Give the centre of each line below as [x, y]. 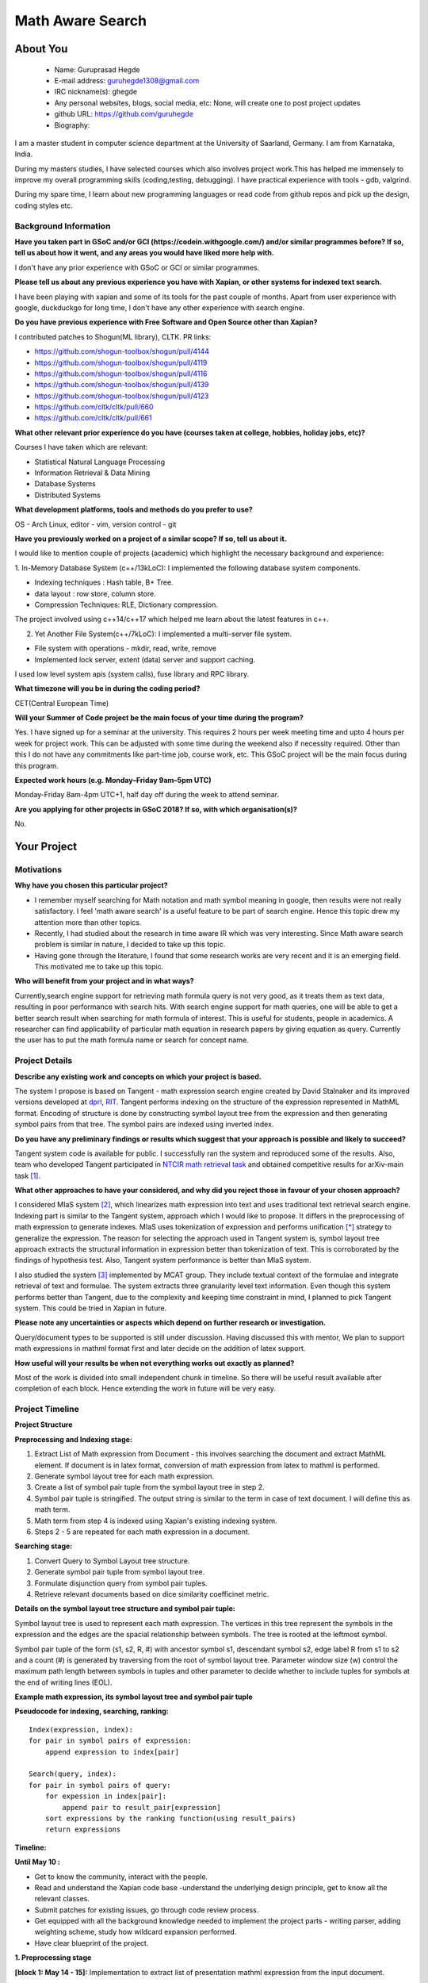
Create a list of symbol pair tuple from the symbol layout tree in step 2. [149, 1487]
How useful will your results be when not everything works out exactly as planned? [155, 1363]
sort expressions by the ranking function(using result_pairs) [170, 1818]
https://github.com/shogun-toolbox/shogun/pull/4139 [122, 385]
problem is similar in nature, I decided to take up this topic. [130, 945]
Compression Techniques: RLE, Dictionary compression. [126, 604]
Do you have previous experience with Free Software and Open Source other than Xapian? [166, 322]
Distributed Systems [67, 495]
